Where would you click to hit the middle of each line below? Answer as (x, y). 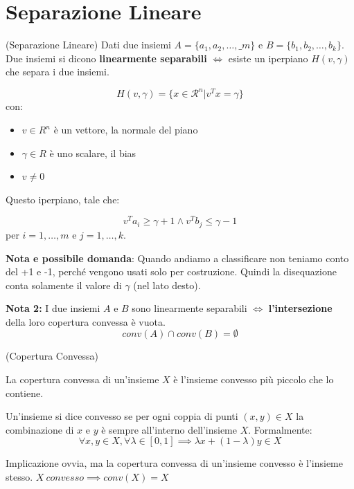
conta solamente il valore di (64, 285)
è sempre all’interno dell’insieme (169, 429)
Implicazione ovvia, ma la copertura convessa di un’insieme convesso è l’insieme (174, 463)
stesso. (19, 477)
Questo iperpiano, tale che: (63, 199)
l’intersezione (300, 308)
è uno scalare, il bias (93, 153)
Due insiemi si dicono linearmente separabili (106, 58)
